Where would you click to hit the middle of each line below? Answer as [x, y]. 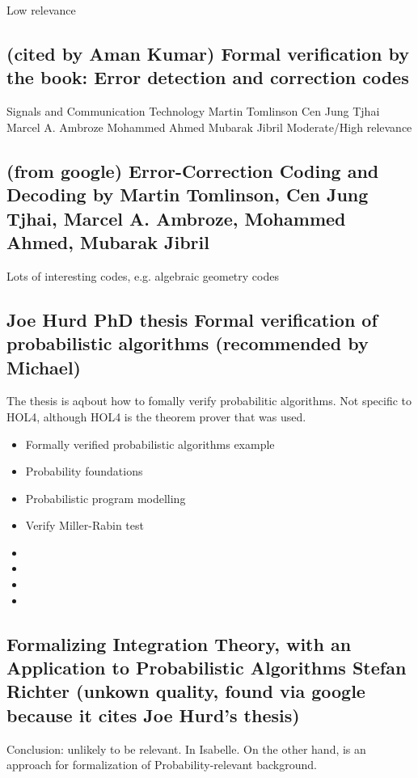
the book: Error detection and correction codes [208, 77]
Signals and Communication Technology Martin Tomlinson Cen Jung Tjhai [193, 111]
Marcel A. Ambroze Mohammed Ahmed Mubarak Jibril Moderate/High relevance [209, 127]
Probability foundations [84, 471]
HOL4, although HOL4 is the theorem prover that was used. [156, 416]
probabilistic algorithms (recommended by [188, 343]
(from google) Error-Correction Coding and [193, 170]
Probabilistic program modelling [106, 498]
